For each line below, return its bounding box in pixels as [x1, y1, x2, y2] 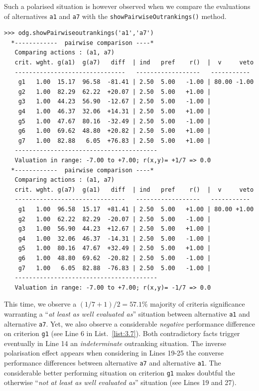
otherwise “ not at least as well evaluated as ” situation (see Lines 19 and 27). [4, 377, 237, 388]
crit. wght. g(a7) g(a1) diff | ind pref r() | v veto [14, 186, 254, 193]
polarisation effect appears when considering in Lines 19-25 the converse [4, 348, 224, 358]
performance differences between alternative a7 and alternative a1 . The [4, 358, 221, 368]
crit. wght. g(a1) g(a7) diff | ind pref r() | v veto [14, 59, 254, 66]
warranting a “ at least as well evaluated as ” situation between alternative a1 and [4, 308, 250, 319]
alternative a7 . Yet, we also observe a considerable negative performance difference [4, 318, 255, 329]
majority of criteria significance [150, 299, 245, 309]
